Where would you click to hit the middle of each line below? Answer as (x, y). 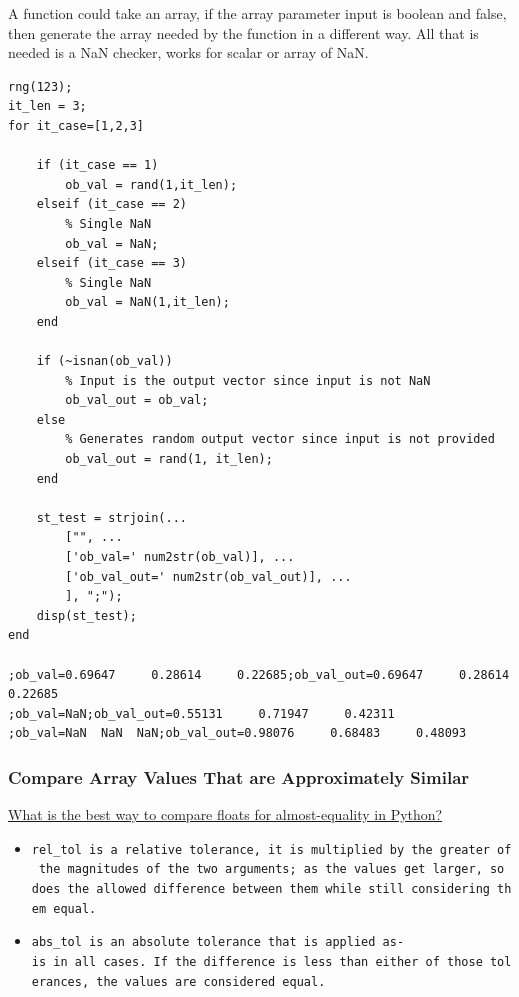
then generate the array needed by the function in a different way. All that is (243, 32)
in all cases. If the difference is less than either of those (268, 962)
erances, (60, 981)
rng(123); (40, 86)
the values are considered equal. (211, 981)
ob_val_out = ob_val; (137, 400)
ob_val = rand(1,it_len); (151, 184)
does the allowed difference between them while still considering (260, 889)
